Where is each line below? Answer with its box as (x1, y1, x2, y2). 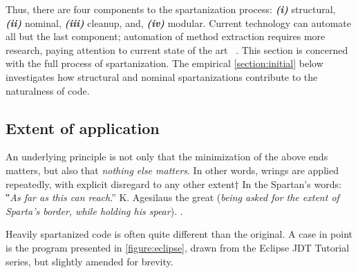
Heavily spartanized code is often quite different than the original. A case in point (6, 227, 353, 241)
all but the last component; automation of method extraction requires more (6, 29, 326, 44)
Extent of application (6, 117, 160, 138)
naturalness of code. (6, 83, 90, 97)
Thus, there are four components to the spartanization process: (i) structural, (6, 2, 336, 16)
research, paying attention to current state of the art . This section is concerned (6, 42, 348, 57)
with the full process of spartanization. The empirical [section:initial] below (6, 56, 323, 70)
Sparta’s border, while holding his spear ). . (6, 203, 183, 218)
